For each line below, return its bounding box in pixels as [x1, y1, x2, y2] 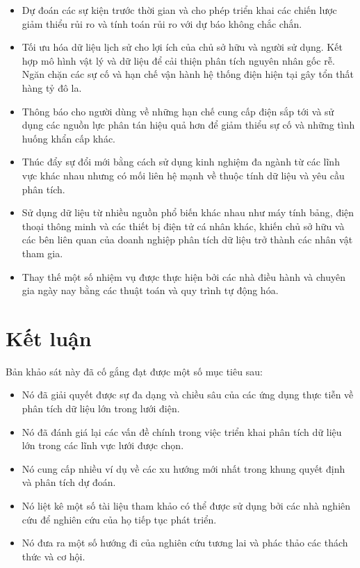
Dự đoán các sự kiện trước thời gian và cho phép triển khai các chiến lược [22, 3, 337, 17]
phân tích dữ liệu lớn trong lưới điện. [22, 401, 180, 415]
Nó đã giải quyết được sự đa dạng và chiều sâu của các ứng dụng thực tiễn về [22, 387, 354, 402]
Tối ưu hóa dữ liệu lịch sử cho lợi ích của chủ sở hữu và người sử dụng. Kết [22, 40, 343, 54]
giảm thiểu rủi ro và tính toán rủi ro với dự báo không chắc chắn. [22, 16, 302, 31]
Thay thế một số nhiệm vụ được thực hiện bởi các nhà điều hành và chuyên [22, 269, 345, 284]
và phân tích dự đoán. [22, 475, 116, 489]
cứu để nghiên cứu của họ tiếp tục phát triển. [22, 512, 217, 526]
